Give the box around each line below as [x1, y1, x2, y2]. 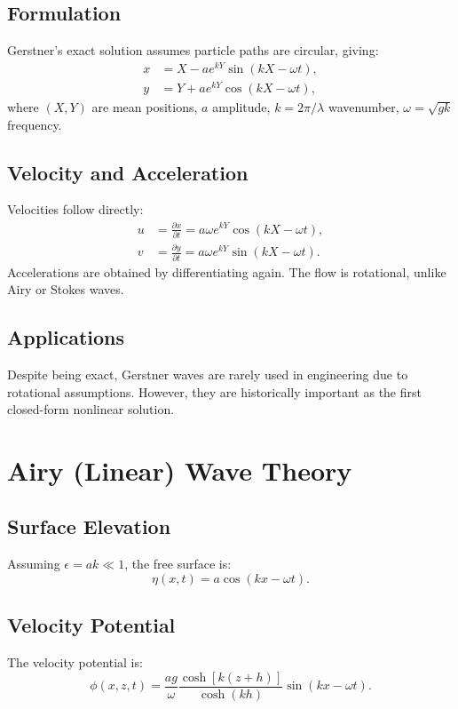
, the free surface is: [124, 554, 232, 573]
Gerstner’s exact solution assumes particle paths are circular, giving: [7, 41, 379, 60]
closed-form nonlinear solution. [7, 400, 175, 418]
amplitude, [212, 98, 271, 116]
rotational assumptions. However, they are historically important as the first [7, 382, 422, 401]
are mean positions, [91, 98, 198, 116]
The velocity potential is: [7, 653, 143, 672]
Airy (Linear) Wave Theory [7, 451, 352, 488]
